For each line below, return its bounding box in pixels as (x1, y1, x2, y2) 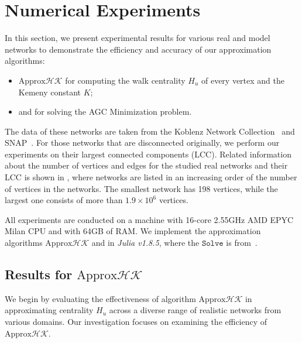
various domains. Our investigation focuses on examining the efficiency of (5, 315, 267, 328)
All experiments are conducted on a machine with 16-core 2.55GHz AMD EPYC (5, 213, 294, 225)
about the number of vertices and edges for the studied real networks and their (5, 159, 288, 171)
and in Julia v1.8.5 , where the (91, 236, 200, 249)
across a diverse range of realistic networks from (109, 304, 282, 316)
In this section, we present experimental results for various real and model (5, 32, 270, 44)
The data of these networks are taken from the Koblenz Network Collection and (5, 125, 295, 137)
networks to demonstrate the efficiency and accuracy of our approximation (5, 43, 272, 55)
